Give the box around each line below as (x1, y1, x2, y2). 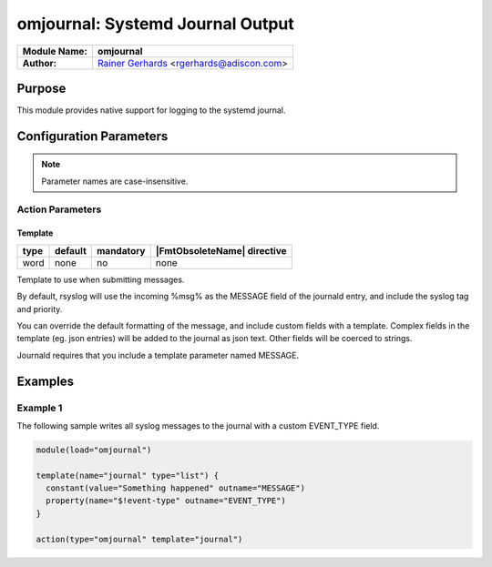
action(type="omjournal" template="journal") (36, 533, 243, 544)
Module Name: (22, 45, 88, 57)
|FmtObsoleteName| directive (155, 244, 287, 257)
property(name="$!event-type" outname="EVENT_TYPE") (46, 496, 286, 506)
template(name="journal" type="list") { (36, 470, 219, 481)
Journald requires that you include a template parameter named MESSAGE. (16, 349, 300, 360)
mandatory (96, 244, 146, 257)
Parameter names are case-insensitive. (41, 176, 189, 187)
